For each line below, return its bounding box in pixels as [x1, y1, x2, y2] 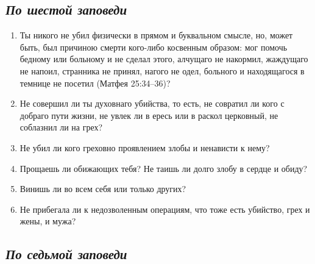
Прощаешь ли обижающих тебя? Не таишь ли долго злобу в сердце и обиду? [19, 162, 308, 174]
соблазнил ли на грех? [19, 121, 103, 134]
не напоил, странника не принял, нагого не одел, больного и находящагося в [19, 64, 305, 77]
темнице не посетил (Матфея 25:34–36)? [19, 76, 171, 89]
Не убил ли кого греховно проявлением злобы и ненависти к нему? [19, 141, 270, 154]
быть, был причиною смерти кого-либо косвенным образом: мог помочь [19, 40, 288, 53]
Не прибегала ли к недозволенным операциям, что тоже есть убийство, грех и [19, 202, 310, 215]
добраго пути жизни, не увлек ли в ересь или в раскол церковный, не [19, 109, 278, 121]
